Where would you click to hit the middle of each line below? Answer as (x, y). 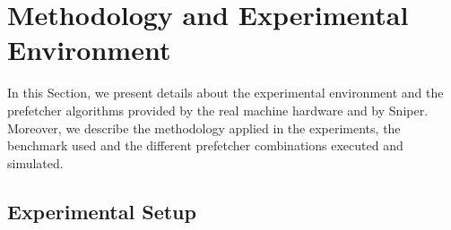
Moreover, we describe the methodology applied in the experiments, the (204, 128)
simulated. (35, 162)
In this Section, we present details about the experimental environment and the (225, 93)
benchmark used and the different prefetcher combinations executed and (205, 145)
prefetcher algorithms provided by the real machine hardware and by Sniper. (218, 110)
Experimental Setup (102, 211)
